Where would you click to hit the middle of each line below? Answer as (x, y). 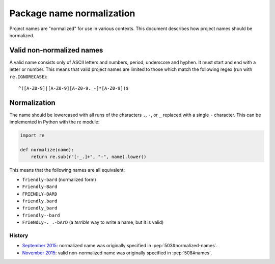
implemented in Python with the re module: (54, 122)
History (19, 235)
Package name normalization (72, 13)
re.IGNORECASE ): (29, 76)
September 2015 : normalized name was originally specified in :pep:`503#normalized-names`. (120, 246)
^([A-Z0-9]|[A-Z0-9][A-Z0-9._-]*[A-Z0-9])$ (74, 88)
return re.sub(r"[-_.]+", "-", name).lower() (89, 157)
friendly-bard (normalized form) (59, 179)
